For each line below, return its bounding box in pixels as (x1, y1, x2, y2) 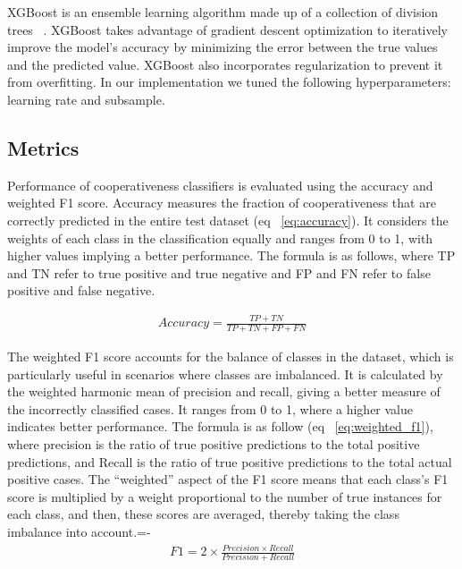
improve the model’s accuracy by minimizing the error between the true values (7, 38, 438, 56)
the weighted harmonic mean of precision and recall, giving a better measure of (7, 382, 441, 401)
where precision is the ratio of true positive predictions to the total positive (7, 435, 420, 454)
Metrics (7, 133, 80, 161)
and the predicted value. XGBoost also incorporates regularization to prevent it (7, 55, 443, 73)
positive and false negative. (7, 281, 155, 300)
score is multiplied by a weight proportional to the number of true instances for (7, 487, 442, 505)
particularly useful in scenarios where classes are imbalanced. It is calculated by (7, 364, 443, 383)
